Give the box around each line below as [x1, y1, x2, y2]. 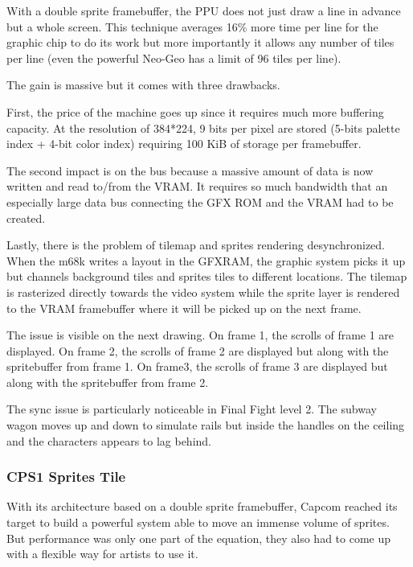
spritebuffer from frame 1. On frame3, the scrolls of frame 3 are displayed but [6, 358, 388, 375]
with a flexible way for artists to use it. [6, 545, 198, 562]
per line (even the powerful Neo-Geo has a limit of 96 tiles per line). [6, 49, 341, 66]
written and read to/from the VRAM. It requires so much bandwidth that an [6, 178, 388, 195]
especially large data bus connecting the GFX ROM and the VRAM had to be [6, 193, 394, 210]
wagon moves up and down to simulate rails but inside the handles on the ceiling [6, 417, 405, 433]
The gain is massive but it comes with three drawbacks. [6, 76, 280, 93]
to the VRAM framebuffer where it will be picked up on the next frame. [6, 299, 362, 316]
